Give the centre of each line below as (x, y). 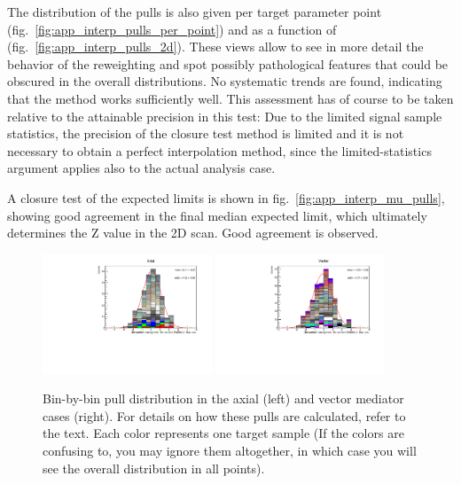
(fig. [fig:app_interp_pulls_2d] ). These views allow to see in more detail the (215, 47)
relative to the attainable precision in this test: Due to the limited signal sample (225, 116)
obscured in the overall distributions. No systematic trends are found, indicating (225, 81)
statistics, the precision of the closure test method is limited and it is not (206, 133)
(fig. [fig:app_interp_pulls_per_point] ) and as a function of (172, 29)
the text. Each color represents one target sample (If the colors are (223, 433)
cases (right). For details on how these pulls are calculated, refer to (224, 415)
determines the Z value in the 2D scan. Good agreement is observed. (193, 233)
